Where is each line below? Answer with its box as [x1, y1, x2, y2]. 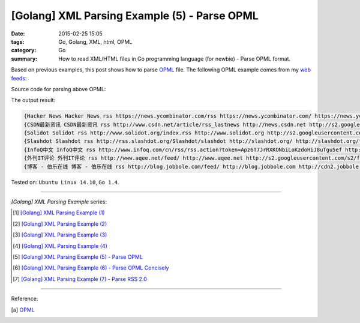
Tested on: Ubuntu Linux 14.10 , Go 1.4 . [11, 178, 119, 186]
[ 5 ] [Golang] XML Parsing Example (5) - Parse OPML [13, 253, 143, 261]
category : [11, 47, 37, 54]
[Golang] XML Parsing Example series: [11, 198, 107, 205]
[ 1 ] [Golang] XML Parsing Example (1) [13, 209, 105, 216]
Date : [11, 30, 25, 37]
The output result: [11, 97, 56, 104]
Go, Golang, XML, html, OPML [58, 38, 133, 45]
